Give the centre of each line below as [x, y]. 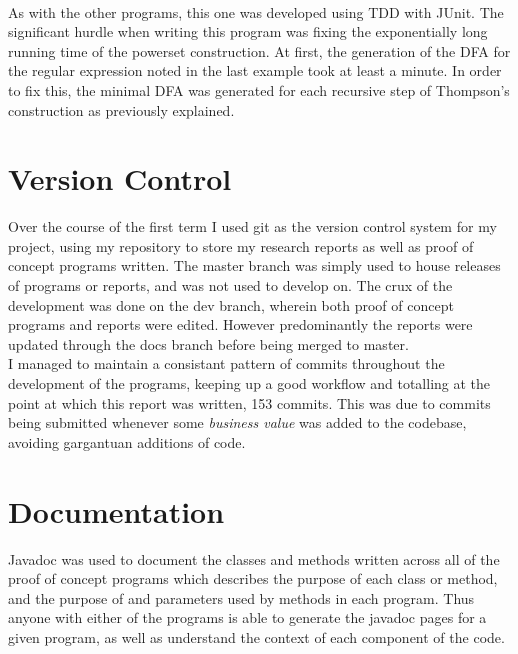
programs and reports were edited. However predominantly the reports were [240, 324]
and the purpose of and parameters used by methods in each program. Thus [241, 597]
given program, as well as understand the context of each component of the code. [256, 636]
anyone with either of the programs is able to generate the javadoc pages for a [247, 617]
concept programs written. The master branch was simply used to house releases [254, 265]
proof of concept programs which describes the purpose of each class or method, [253, 578]
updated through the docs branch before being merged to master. [208, 343]
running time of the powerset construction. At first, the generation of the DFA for [259, 50]
